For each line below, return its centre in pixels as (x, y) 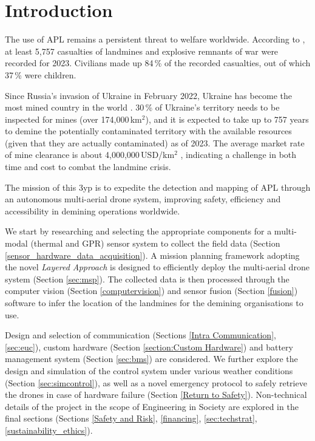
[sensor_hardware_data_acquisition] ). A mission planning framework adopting (152, 255)
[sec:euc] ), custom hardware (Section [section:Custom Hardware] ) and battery (149, 347)
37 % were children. (41, 74)
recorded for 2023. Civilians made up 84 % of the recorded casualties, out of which (158, 63)
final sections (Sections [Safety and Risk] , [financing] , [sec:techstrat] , (131, 418)
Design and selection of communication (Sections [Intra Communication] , (141, 335)
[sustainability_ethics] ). (49, 430)
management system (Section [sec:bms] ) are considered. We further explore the (151, 359)
